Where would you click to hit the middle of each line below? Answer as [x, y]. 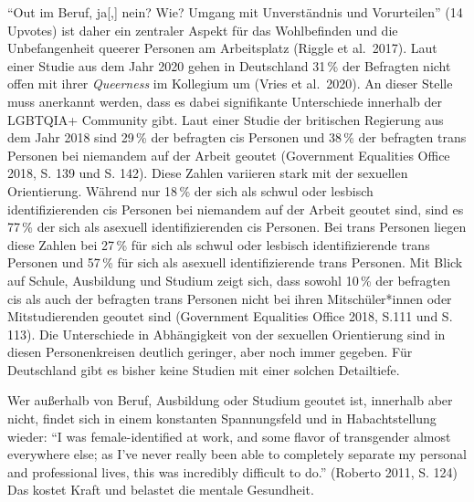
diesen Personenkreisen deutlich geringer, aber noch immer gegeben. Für [210, 352]
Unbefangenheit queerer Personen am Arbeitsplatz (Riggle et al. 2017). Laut [222, 48]
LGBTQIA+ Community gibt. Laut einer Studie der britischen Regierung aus [226, 119]
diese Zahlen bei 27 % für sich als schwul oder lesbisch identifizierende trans [219, 244]
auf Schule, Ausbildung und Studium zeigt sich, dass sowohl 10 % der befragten [229, 280]
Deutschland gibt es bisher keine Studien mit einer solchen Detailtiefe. [204, 369]
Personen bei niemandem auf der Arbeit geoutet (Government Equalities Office [229, 155]
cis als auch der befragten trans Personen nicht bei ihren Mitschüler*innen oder [230, 298]
